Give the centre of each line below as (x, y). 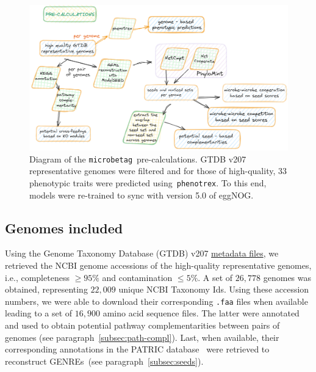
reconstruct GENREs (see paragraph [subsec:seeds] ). (104, 361)
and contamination (137, 277)
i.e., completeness (37, 277)
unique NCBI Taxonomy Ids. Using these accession (214, 289)
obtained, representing (46, 289)
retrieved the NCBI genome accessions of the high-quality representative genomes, (158, 265)
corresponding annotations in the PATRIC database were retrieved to (137, 349)
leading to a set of (39, 313)
